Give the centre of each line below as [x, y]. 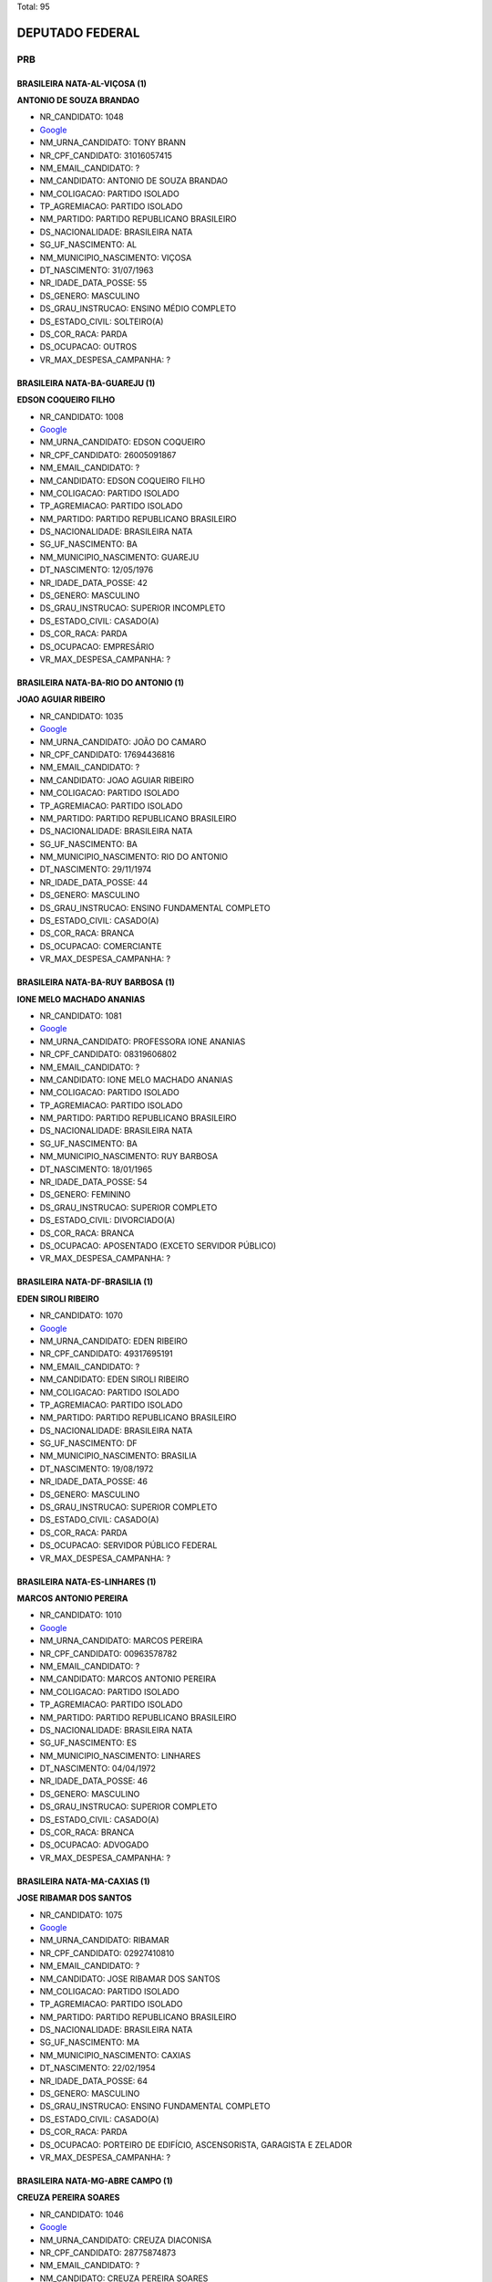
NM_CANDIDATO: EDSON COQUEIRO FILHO [123, 480]
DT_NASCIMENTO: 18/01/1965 [96, 1169]
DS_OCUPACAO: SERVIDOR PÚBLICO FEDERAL [128, 1545]
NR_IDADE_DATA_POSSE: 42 [93, 582]
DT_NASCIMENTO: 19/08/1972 [97, 1469]
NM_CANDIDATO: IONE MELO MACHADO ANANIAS [136, 1079]
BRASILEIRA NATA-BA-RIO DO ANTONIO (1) [100, 682]
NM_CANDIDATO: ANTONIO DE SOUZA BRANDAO [133, 181]
